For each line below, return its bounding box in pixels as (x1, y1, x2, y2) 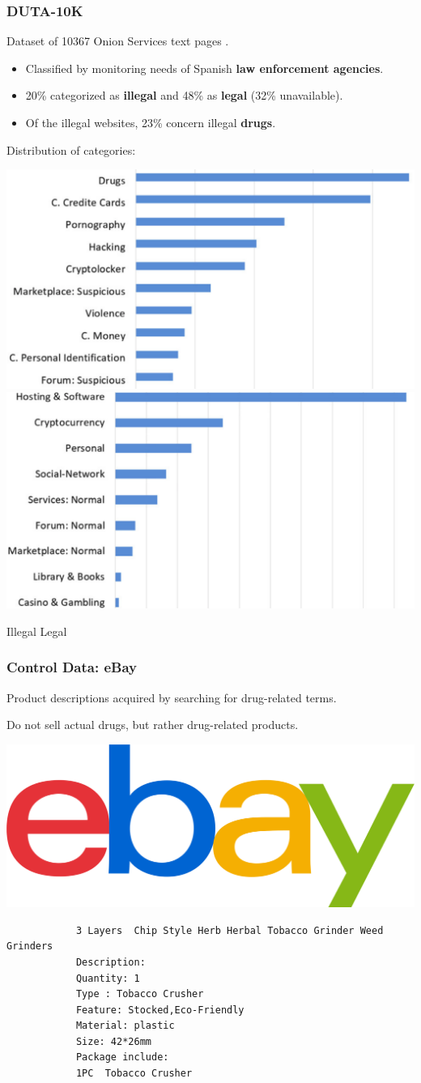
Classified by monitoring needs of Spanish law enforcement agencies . (25, 59, 384, 76)
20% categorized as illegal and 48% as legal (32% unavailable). (25, 87, 343, 104)
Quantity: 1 (75, 972, 140, 984)
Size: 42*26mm (75, 1035, 151, 1047)
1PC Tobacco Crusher (75, 1068, 193, 1080)
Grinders (6, 940, 53, 953)
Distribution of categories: (6, 141, 136, 158)
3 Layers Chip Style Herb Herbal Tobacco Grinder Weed (75, 924, 384, 936)
